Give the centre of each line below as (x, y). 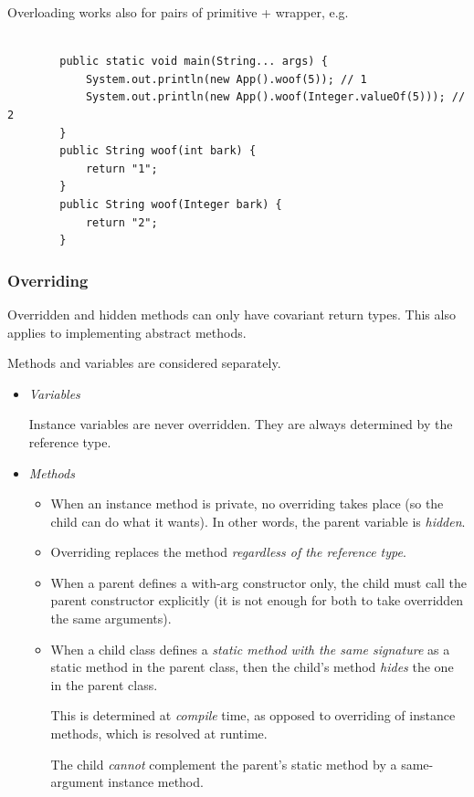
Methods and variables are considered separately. (144, 363)
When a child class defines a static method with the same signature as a (250, 649)
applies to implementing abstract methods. (127, 332)
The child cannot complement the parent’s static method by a (224, 764)
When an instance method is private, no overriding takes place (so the (247, 503)
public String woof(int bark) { (158, 151)
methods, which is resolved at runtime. (159, 734)
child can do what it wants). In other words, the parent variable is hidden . (258, 521)
